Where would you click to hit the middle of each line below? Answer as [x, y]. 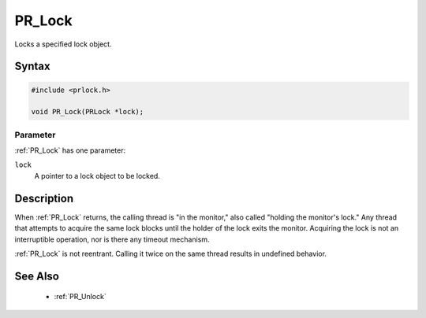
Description [44, 198]
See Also [37, 276]
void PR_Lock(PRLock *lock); [88, 112]
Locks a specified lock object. [63, 44]
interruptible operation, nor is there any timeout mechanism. [112, 239]
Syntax [32, 67]
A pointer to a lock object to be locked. [97, 176]
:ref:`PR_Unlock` [80, 297]
